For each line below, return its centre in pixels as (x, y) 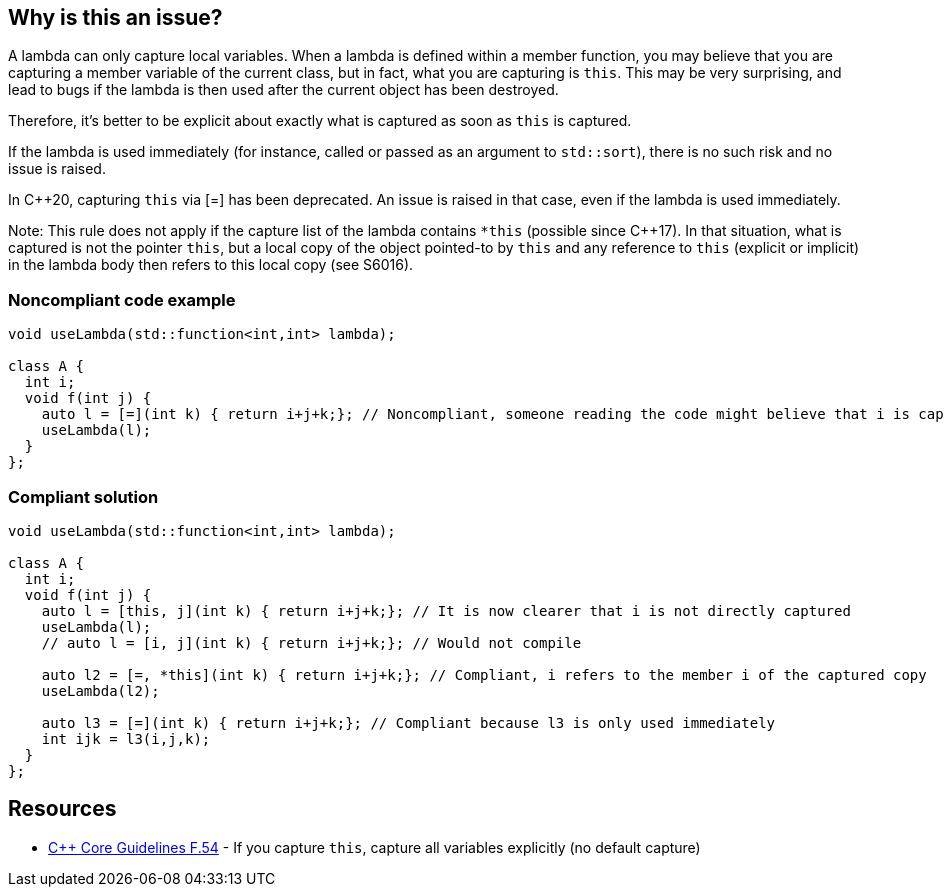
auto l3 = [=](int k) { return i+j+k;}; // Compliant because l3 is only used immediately (408, 722)
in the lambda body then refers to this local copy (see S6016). (211, 265)
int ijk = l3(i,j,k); (126, 738)
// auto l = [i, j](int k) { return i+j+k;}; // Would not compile (311, 642)
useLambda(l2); (100, 690)
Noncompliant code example (122, 299)
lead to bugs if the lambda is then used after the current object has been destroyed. (283, 90)
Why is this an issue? (115, 17)
